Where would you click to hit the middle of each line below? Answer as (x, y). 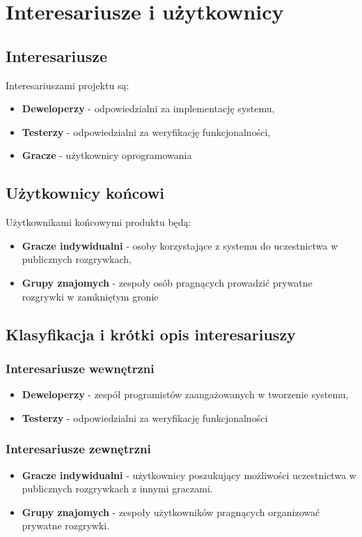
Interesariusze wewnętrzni (80, 368)
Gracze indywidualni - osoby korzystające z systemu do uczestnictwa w (180, 245)
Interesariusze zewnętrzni (78, 449)
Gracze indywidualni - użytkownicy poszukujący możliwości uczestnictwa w (189, 475)
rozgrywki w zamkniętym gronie (90, 296)
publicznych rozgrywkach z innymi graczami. (117, 489)
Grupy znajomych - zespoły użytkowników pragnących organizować (171, 512)
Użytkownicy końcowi (85, 193)
